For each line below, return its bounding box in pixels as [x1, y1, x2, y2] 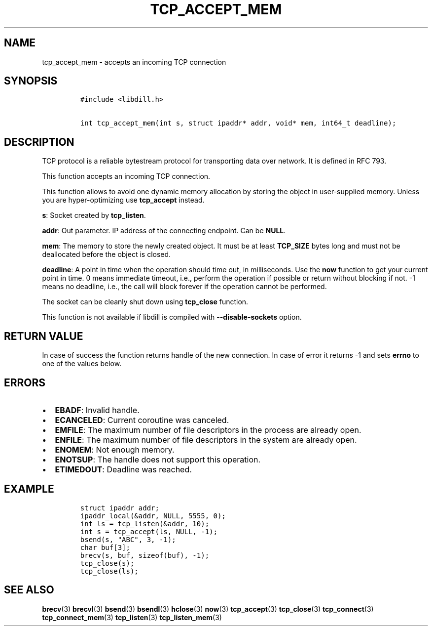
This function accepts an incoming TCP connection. [42, 172, 211, 181]
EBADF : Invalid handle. [55, 405, 140, 415]
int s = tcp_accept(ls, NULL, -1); [80, 527, 217, 536]
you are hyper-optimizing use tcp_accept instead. [42, 196, 205, 205]
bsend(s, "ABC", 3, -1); [80, 535, 176, 544]
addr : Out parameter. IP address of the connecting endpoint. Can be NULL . [42, 226, 286, 235]
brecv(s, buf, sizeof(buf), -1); [80, 551, 210, 559]
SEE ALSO [4, 584, 54, 596]
